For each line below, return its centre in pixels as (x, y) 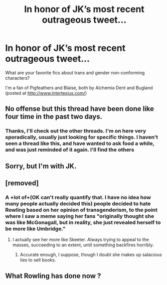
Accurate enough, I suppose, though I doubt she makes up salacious (91, 255)
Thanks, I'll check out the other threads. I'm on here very (76, 131)
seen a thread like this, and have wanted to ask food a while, (80, 144)
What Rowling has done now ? (53, 276)
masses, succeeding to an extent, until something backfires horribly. (83, 245)
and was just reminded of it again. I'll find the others (70, 150)
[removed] (22, 183)
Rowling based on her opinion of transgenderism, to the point (81, 210)
